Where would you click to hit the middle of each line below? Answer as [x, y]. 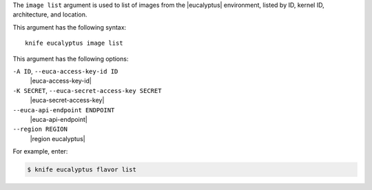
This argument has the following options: [71, 59]
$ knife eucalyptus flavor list [82, 170]
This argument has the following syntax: [70, 27]
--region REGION [40, 129]
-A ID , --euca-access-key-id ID [65, 71]
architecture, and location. [50, 14]
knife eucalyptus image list [74, 43]
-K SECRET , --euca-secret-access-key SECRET [87, 90]
